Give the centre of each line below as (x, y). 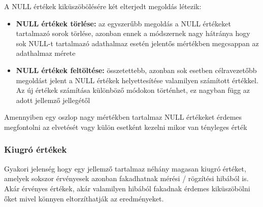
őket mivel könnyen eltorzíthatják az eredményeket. (84, 198)
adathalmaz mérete (46, 53)
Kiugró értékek (36, 149)
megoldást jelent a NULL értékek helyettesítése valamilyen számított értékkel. (137, 80)
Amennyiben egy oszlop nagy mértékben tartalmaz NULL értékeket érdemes (123, 117)
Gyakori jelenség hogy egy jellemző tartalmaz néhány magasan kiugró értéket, (125, 168)
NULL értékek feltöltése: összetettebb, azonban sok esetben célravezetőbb (136, 70)
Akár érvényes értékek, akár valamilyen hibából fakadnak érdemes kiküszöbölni (127, 188)
